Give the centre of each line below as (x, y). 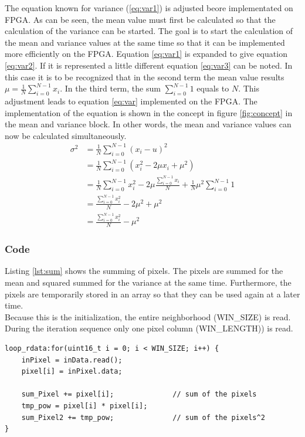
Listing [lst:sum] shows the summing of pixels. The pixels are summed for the (144, 271)
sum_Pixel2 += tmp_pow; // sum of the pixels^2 (143, 417)
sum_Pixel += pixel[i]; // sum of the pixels (139, 394)
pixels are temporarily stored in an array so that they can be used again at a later (152, 294)
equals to (213, 88)
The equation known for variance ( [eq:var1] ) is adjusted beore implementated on (149, 8)
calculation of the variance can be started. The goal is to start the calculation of (149, 31)
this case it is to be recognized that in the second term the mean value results (145, 77)
